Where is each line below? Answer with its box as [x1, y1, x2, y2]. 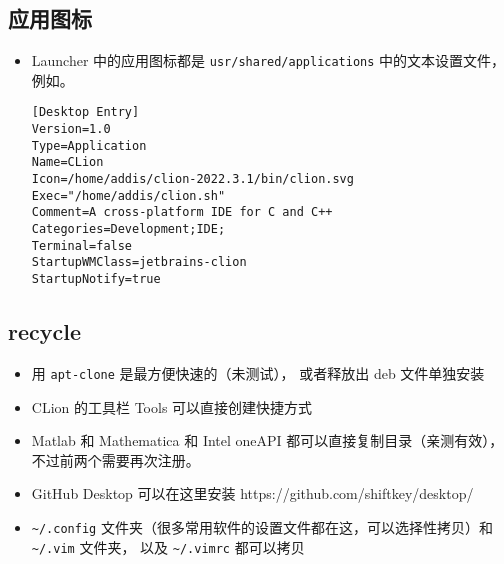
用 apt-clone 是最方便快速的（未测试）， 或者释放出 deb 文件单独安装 [31, 362, 485, 383]
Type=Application [31, 138, 147, 153]
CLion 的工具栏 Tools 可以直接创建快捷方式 [31, 396, 313, 417]
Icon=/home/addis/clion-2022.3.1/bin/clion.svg [31, 172, 354, 187]
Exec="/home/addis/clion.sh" [31, 188, 226, 203]
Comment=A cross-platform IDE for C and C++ [31, 205, 333, 220]
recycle [8, 316, 81, 347]
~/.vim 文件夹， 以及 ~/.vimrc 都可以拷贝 [31, 536, 305, 557]
